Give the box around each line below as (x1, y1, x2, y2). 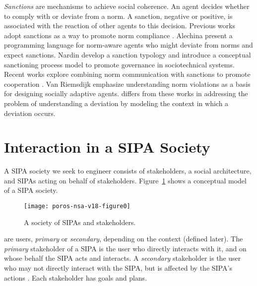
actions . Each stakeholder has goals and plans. (4, 272, 147, 283)
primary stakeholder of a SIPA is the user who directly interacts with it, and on (4, 243, 247, 253)
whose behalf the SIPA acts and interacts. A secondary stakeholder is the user (4, 253, 241, 263)
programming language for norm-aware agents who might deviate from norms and (4, 40, 253, 50)
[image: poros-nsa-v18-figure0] (24, 203, 130, 210)
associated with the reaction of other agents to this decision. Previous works (4, 20, 235, 31)
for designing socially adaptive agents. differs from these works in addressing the (4, 88, 248, 99)
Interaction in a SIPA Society (4, 137, 210, 157)
